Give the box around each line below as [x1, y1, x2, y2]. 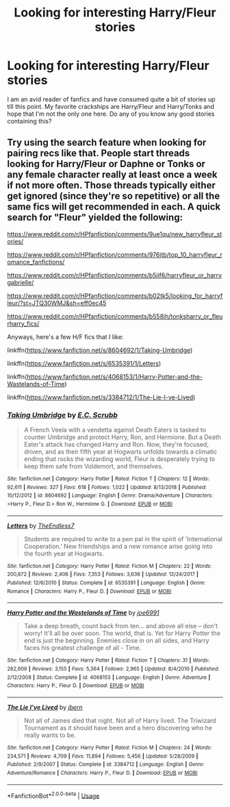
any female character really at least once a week [7, 169, 218, 181]
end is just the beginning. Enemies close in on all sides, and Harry [23, 636, 210, 645]
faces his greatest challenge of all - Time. [23, 644, 142, 652]
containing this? [7, 116, 52, 125]
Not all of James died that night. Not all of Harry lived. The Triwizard [23, 716, 217, 724]
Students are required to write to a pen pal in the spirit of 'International [23, 534, 222, 543]
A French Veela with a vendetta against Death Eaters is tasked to [23, 426, 207, 434]
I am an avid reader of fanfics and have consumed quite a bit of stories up [7, 95, 216, 103]
